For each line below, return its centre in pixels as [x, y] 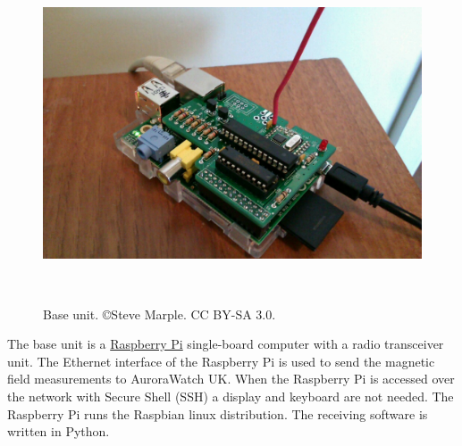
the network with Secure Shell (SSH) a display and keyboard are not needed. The [231, 396]
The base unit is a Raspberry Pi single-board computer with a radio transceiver [226, 344]
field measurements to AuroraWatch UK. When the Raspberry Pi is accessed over [231, 379]
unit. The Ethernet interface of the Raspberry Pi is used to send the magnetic [221, 361]
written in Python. [59, 431]
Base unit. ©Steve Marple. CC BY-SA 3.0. [160, 314]
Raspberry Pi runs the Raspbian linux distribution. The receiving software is [218, 413]
